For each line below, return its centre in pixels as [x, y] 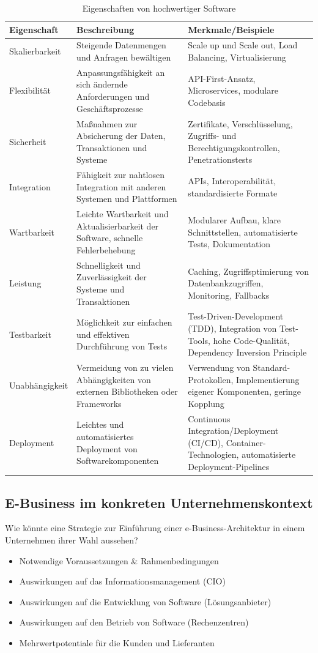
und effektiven [103, 334]
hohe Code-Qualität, [251, 340]
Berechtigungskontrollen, [234, 147]
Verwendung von [219, 368]
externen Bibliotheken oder [127, 391]
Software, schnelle [110, 238]
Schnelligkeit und [109, 265]
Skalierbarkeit [35, 51]
